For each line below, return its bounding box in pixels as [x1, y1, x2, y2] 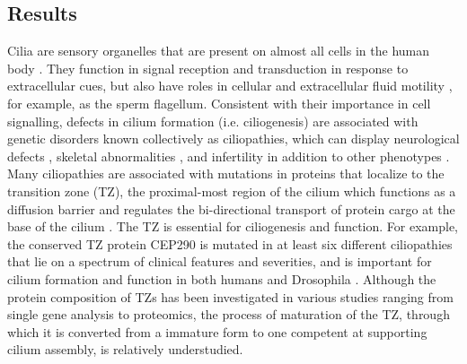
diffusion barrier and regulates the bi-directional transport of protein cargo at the [7, 199, 455, 218]
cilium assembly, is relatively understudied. [7, 340, 243, 359]
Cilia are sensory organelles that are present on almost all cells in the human [7, 41, 430, 60]
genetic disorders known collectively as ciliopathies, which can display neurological [7, 129, 460, 148]
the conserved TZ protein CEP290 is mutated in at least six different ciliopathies [7, 234, 453, 253]
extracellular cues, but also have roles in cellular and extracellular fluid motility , [7, 76, 453, 95]
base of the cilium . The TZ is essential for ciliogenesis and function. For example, [7, 217, 458, 236]
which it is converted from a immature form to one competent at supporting [7, 322, 427, 341]
